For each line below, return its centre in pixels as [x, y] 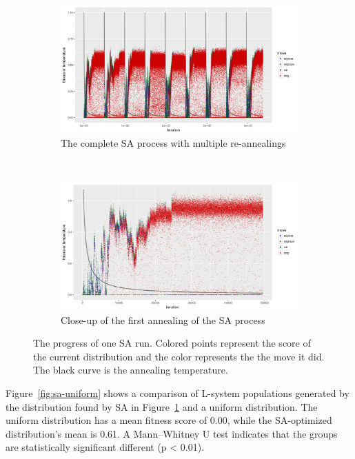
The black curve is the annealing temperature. [131, 370]
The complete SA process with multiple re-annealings [173, 142]
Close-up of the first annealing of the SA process [163, 319]
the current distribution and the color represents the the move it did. [179, 356]
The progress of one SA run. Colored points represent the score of [172, 343]
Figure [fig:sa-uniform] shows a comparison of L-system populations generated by [177, 392]
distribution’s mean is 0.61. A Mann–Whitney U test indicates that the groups [172, 433]
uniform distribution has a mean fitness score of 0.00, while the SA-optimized [169, 420]
